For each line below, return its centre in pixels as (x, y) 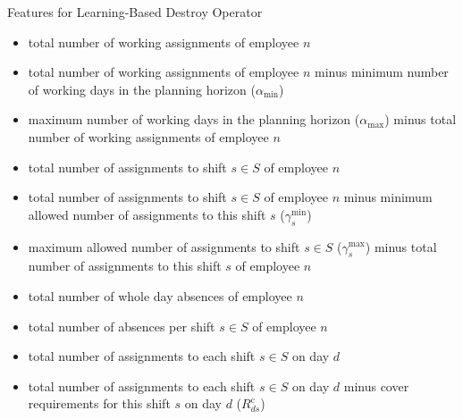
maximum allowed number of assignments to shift (164, 246)
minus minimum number (381, 72)
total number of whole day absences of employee (160, 295)
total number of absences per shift (122, 326)
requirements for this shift (99, 403)
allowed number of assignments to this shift (147, 214)
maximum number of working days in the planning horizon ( (194, 119)
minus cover (376, 385)
